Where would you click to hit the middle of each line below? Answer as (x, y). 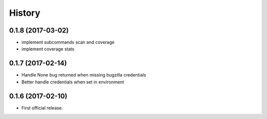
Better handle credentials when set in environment (73, 82)
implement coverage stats (48, 49)
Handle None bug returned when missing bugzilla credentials (84, 75)
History (25, 13)
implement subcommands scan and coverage (68, 42)
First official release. (42, 108)
